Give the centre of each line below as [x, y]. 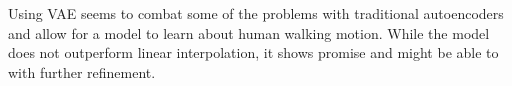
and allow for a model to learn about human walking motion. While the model [249, 32]
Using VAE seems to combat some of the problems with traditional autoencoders [256, 13]
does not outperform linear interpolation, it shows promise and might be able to [253, 52]
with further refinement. [82, 71]
